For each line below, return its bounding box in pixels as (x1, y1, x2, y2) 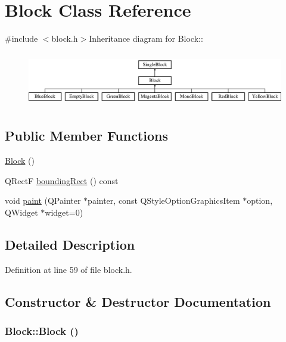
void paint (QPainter (5, 194, 81, 207)
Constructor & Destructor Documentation (5, 292, 271, 310)
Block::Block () (5, 324, 79, 338)
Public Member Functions (5, 126, 168, 145)
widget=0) (45, 206, 83, 218)
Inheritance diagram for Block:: (89, 32, 203, 45)
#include (5, 32, 38, 45)
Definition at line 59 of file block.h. (5, 263, 132, 275)
